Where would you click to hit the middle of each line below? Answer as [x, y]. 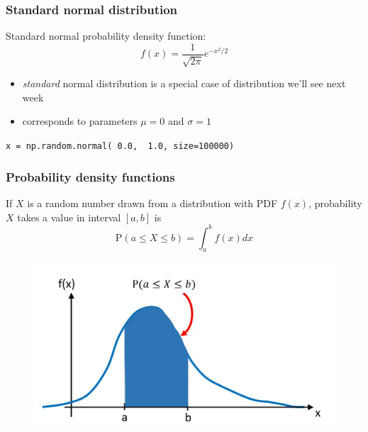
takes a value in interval [69, 217]
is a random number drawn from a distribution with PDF [152, 203]
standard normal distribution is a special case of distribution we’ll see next [184, 83]
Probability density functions [90, 176]
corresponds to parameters [80, 121]
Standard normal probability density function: [106, 36]
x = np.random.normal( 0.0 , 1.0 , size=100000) [120, 146]
